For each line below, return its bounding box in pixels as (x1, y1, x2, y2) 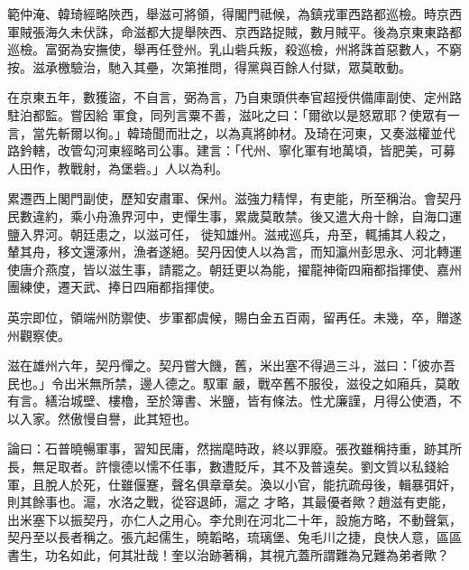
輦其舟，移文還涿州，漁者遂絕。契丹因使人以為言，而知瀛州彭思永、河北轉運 (7, 242, 462, 261)
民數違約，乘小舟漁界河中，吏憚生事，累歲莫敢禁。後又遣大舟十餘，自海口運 (7, 206, 462, 225)
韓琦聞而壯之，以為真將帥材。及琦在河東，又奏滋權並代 (126, 123, 455, 142)
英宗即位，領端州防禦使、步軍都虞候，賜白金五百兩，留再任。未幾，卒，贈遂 (7, 307, 462, 326)
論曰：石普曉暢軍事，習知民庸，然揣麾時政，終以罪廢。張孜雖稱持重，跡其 (7, 439, 449, 458)
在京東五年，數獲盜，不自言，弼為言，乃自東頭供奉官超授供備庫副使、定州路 (7, 88, 462, 107)
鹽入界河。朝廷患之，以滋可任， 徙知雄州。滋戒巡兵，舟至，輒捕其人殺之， (7, 224, 454, 243)
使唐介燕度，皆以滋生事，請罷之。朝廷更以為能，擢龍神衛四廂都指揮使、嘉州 (7, 259, 462, 278)
